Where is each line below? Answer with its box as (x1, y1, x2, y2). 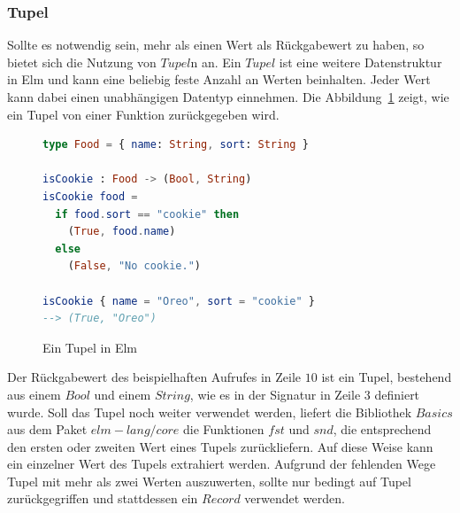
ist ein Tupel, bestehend (321, 368, 452, 386)
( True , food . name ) (67, 225, 176, 238)
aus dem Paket (7, 420, 88, 439)
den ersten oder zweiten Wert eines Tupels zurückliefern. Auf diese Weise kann (7, 437, 433, 455)
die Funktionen (182, 420, 264, 439)
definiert (374, 385, 420, 403)
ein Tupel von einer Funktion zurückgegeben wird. (7, 105, 280, 123)
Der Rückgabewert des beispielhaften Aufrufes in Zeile (7, 368, 302, 386)
